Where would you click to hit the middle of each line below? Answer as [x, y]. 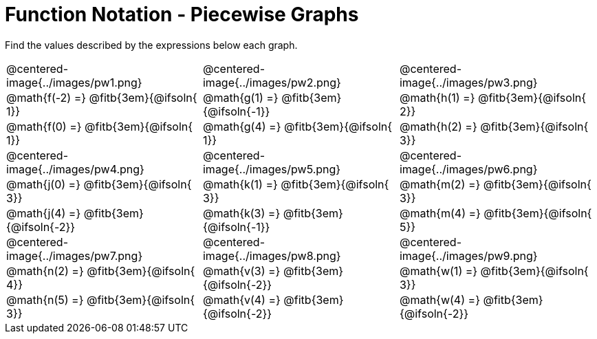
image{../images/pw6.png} [468, 169]
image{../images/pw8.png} [272, 255]
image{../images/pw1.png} [74, 82]
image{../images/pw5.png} [272, 169]
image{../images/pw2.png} [272, 82]
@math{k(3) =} [241, 213]
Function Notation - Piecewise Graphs [182, 14]
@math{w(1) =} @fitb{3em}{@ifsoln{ [494, 271]
